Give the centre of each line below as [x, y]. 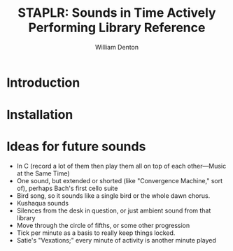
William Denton [117, 47]
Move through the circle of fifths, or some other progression [103, 226]
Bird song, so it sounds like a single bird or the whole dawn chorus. [113, 196]
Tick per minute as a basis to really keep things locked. [96, 233]
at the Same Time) [43, 173]
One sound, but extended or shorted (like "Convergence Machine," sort [120, 181]
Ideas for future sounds [76, 146]
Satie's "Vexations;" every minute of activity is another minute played [116, 241]
